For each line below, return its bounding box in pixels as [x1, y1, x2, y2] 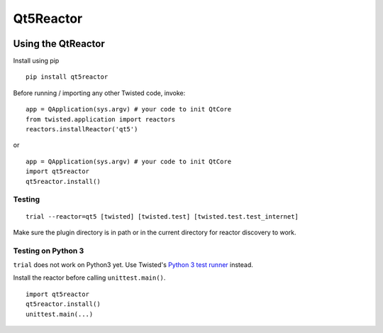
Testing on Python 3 [13, 246, 84, 256]
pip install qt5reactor [26, 73, 109, 81]
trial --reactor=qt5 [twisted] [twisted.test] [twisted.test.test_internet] [26, 212, 299, 220]
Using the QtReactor [13, 38, 106, 50]
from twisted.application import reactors [26, 115, 176, 124]
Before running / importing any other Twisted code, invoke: [13, 89, 186, 97]
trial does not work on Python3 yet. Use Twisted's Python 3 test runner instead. [13, 261, 253, 269]
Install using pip [13, 57, 60, 65]
